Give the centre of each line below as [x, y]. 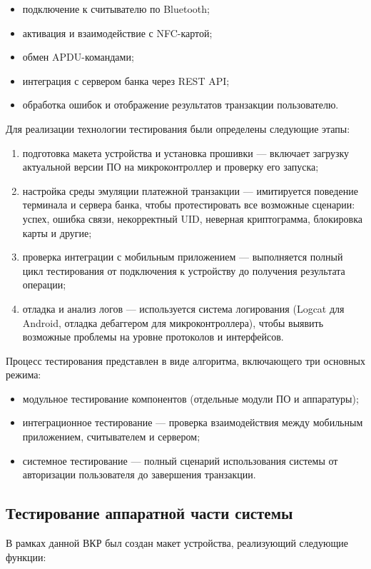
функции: [26, 557]
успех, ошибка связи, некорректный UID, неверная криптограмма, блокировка [192, 218]
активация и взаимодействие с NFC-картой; [117, 32]
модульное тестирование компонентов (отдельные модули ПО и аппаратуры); [190, 398]
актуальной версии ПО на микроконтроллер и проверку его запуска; [171, 167]
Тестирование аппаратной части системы [149, 513]
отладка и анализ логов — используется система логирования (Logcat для [183, 308]
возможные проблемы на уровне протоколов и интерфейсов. [153, 337]
